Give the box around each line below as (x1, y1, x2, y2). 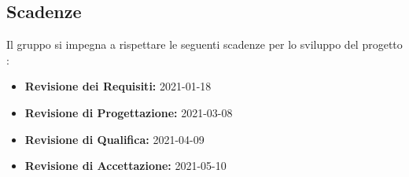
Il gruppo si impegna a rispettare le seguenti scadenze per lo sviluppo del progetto (6, 36, 403, 53)
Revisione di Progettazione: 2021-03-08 (24, 104, 233, 120)
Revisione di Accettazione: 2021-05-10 (24, 157, 227, 174)
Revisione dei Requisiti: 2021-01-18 (24, 78, 212, 94)
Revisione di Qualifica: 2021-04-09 (24, 131, 204, 147)
